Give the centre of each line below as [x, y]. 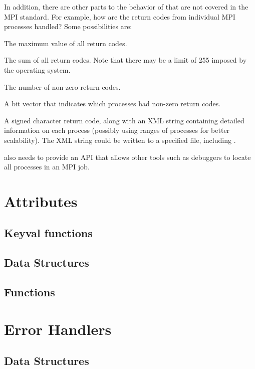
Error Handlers [58, 329]
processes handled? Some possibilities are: [68, 26]
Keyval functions [48, 233]
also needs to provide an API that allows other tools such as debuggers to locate [127, 157]
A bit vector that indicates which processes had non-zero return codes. [112, 104]
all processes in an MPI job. [47, 167]
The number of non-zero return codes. [62, 86]
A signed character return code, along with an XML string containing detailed [124, 120]
